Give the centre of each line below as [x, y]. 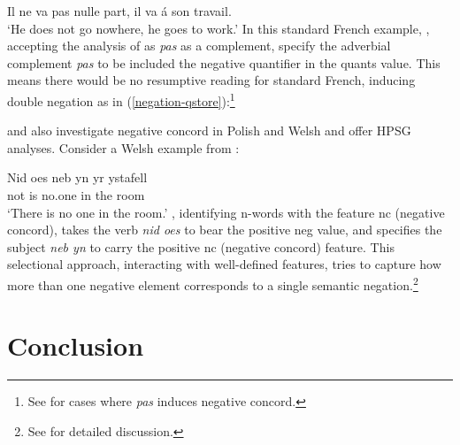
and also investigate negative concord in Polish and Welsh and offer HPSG [209, 130]
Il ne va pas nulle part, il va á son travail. [119, 11]
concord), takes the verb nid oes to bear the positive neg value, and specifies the [225, 230]
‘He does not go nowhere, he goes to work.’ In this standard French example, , [218, 28]
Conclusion [76, 345]
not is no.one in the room [76, 195]
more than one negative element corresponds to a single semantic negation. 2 [213, 283]
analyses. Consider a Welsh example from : [123, 147]
